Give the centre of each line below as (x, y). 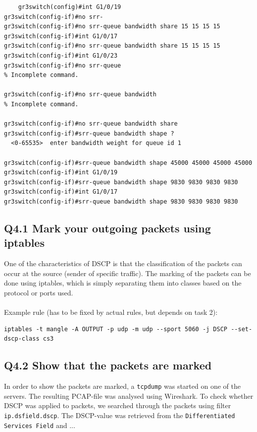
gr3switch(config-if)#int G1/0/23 (61, 55)
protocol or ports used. (39, 292)
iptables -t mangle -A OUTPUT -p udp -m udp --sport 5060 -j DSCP (116, 329)
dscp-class (22, 339)
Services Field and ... (40, 425)
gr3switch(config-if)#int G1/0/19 (61, 173)
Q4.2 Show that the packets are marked (108, 365)
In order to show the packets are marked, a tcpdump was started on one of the (122, 386)
